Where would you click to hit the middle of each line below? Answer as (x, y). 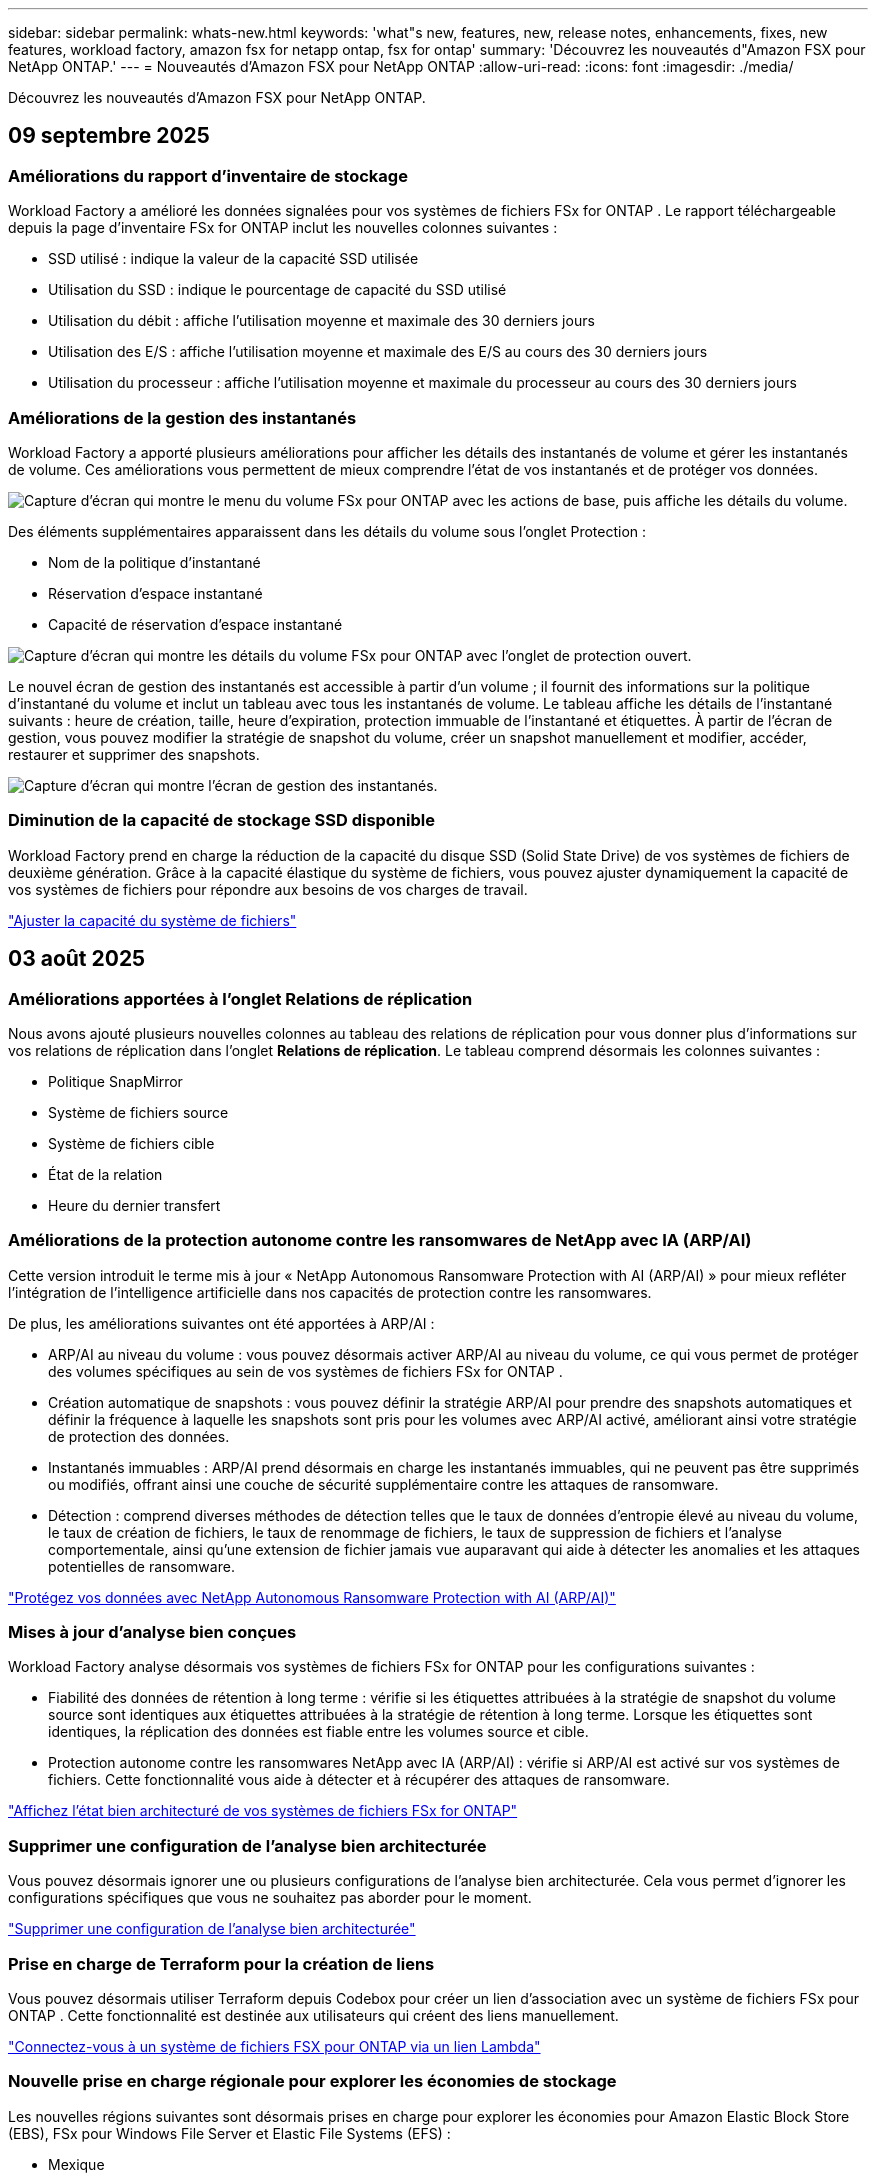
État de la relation (105, 1174)
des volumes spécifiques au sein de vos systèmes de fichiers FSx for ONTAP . (305, 1371)
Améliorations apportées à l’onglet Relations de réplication (240, 998)
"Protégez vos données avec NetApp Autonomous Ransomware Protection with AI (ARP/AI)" (312, 1597)
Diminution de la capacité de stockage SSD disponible (221, 820)
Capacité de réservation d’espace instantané (195, 624)
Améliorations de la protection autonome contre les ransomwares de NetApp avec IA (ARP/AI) (380, 1240)
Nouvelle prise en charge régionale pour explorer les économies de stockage (312, 2081)
